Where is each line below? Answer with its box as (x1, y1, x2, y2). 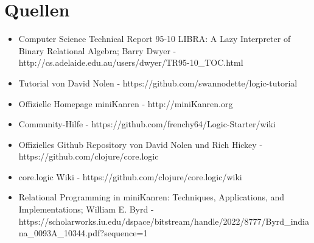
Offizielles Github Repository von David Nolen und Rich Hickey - (18, 138, 263, 150)
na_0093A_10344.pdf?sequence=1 (18, 227, 148, 239)
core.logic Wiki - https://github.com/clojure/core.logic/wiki (18, 170, 242, 183)
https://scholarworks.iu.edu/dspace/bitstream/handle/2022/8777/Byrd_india (18, 214, 309, 227)
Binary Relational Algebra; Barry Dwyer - (18, 44, 176, 57)
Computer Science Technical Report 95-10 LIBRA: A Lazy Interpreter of (18, 32, 291, 45)
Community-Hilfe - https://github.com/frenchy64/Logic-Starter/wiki (18, 118, 276, 130)
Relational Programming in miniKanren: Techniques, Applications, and (18, 191, 285, 203)
